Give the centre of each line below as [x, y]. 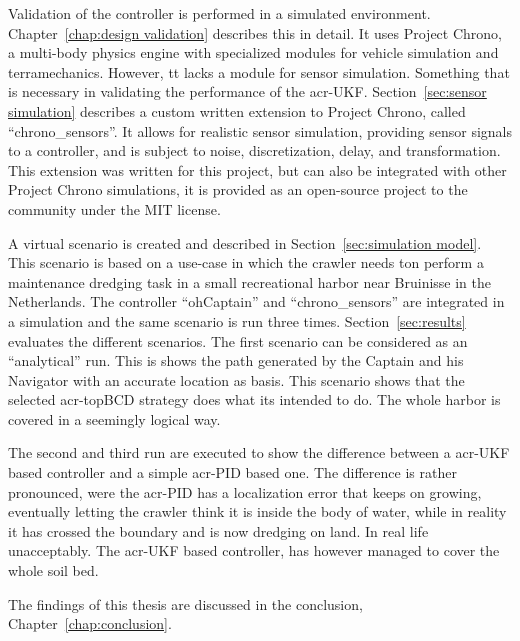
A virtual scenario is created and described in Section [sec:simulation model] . [245, 242]
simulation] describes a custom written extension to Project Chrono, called [237, 110]
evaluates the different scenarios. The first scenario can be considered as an [238, 340]
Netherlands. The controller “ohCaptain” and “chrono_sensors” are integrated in [256, 301]
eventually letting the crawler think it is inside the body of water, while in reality [257, 511]
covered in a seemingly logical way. [114, 418]
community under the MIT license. [114, 208]
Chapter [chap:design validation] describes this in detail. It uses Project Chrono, [255, 32]
